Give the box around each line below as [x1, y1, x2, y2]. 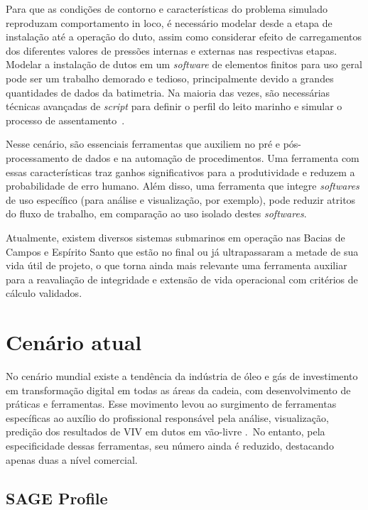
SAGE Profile [6, 487, 108, 509]
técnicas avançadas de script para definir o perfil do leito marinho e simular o [6, 99, 342, 114]
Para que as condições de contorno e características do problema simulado [6, 1, 328, 16]
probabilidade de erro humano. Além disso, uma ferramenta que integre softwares [6, 178, 359, 193]
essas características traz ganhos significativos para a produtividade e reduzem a [6, 164, 355, 179]
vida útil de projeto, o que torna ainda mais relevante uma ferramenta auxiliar [6, 258, 347, 273]
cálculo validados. [6, 286, 82, 300]
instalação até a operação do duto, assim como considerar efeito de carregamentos [6, 29, 362, 44]
